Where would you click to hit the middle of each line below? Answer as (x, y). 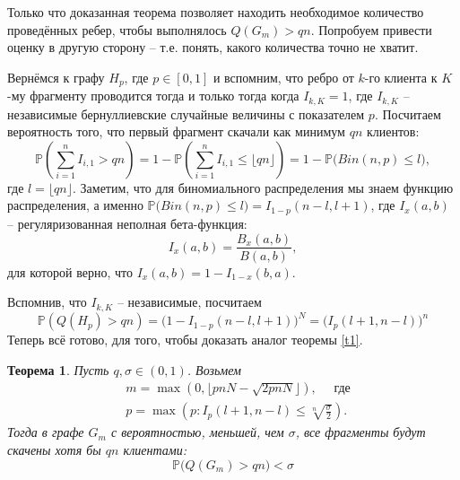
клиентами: (155, 449)
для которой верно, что (70, 271)
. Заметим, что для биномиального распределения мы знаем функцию (263, 187)
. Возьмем (214, 369)
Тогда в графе (46, 432)
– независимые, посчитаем (189, 302)
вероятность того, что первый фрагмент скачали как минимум (176, 131)
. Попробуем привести (371, 29)
